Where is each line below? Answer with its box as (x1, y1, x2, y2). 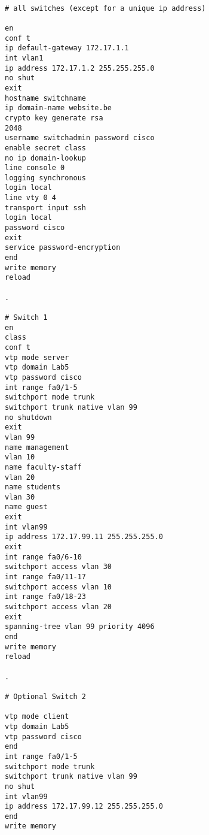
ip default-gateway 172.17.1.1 (5, 44, 129, 53)
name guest (5, 503, 48, 512)
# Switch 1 (5, 313, 48, 322)
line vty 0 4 (5, 193, 56, 202)
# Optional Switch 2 (5, 692, 87, 701)
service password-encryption (5, 243, 121, 252)
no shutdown (5, 413, 52, 422)
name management (5, 443, 69, 452)
